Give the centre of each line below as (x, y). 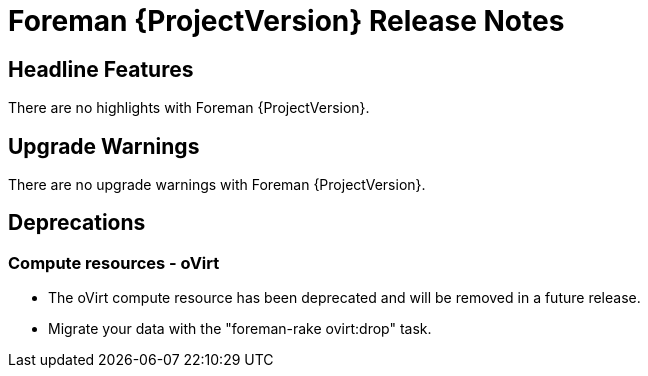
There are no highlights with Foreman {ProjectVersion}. (189, 108)
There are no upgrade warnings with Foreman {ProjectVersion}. (217, 185)
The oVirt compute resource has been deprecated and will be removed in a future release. (344, 298)
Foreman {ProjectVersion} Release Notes (286, 21)
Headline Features (101, 69)
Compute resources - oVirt (114, 262)
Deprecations (77, 223)
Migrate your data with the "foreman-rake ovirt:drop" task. (240, 329)
